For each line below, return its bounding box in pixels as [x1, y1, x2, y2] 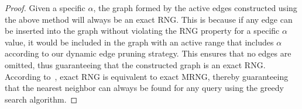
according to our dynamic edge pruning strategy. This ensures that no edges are [5, 47, 291, 59]
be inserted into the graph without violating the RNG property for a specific [5, 24, 280, 37]
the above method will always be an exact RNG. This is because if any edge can [5, 13, 293, 25]
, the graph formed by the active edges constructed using [93, 2, 297, 13]
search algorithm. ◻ [5, 93, 78, 105]
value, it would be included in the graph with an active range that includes [5, 36, 274, 48]
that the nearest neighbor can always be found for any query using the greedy [5, 82, 284, 94]
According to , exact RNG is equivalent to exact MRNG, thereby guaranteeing [5, 70, 289, 82]
